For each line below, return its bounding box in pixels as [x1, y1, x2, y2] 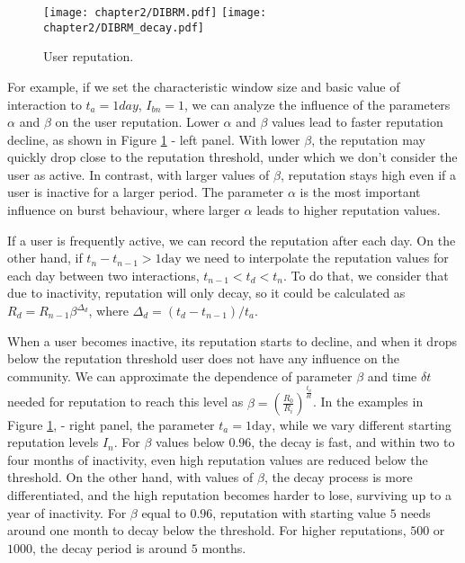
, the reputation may [311, 130, 425, 148]
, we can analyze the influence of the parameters [184, 94, 451, 113]
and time [367, 366, 417, 385]
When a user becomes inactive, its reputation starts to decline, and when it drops [7, 331, 457, 350]
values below [156, 433, 225, 451]
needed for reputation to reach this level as [7, 392, 244, 411]
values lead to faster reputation [272, 112, 443, 131]
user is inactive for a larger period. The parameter [7, 183, 284, 201]
